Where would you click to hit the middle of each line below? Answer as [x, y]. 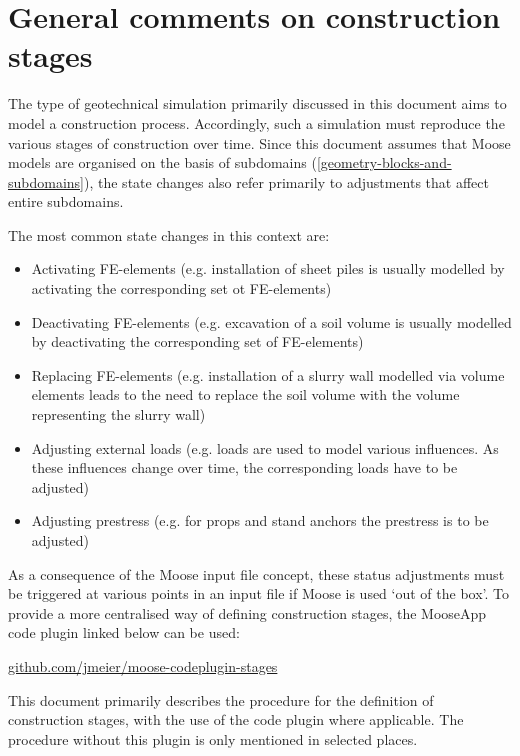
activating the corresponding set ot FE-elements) [181, 288]
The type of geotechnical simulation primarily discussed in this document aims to [257, 103]
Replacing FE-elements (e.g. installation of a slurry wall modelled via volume [268, 374]
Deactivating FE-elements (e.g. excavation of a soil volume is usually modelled [271, 321]
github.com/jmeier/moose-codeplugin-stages [143, 665]
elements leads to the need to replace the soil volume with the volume [245, 394]
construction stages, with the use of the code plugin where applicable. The [236, 719]
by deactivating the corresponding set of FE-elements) [197, 341]
